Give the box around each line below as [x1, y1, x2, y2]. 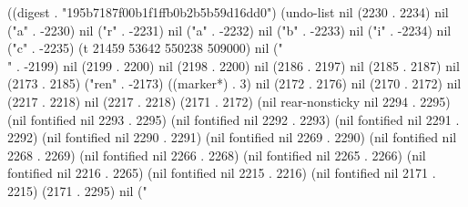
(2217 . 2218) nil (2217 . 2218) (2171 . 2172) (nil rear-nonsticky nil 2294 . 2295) [7, 91, 451, 110]
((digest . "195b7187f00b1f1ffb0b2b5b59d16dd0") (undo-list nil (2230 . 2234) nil [7, 3, 449, 21]
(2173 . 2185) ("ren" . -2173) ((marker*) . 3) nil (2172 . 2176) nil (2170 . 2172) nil [7, 74, 462, 93]
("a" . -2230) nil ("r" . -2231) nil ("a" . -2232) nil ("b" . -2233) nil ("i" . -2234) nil [7, 20, 452, 39]
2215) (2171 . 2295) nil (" [7, 181, 148, 200]
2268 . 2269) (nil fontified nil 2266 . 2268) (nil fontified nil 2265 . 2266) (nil [7, 145, 426, 164]
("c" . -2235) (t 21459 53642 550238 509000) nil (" [7, 38, 283, 57]
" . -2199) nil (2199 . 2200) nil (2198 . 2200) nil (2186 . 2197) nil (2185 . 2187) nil [7, 56, 460, 75]
